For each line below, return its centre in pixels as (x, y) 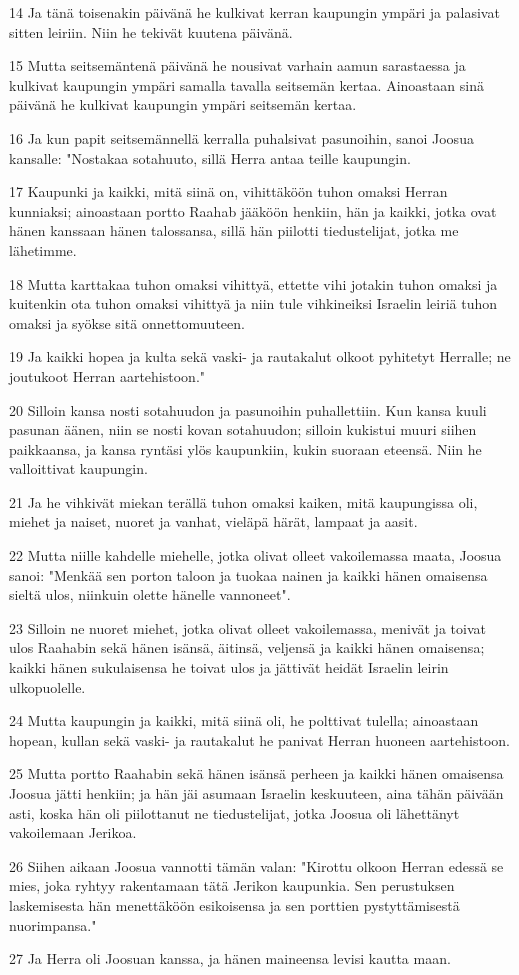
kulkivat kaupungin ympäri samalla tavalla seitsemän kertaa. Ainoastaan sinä (246, 84)
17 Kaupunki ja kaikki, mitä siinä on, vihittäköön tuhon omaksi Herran (228, 191)
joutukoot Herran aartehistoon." (107, 375)
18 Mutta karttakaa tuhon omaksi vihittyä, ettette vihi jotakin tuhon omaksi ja (253, 283)
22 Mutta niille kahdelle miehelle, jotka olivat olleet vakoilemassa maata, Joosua (255, 555)
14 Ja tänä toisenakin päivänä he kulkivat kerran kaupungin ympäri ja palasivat (254, 12)
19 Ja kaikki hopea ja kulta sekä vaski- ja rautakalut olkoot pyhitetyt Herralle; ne (260, 356)
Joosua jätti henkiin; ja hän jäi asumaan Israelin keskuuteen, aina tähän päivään (256, 793)
